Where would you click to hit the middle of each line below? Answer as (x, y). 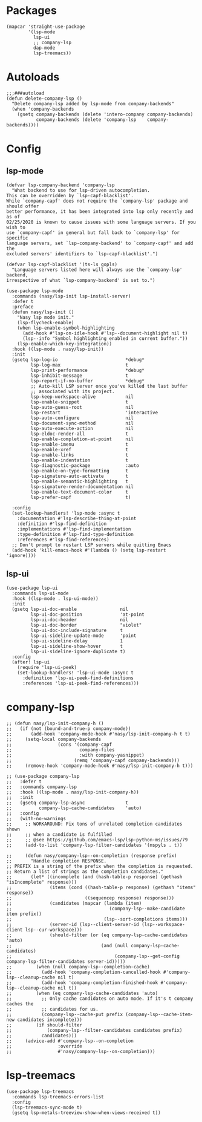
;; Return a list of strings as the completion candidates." (85, 872)
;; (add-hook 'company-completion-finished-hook (82, 983)
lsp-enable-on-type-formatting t (80, 471)
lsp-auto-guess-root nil (82, 407)
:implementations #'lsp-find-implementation (74, 529)
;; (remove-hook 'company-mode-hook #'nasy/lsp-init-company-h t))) (100, 766)
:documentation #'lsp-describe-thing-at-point (77, 518)
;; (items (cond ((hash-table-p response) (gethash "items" (101, 887)
